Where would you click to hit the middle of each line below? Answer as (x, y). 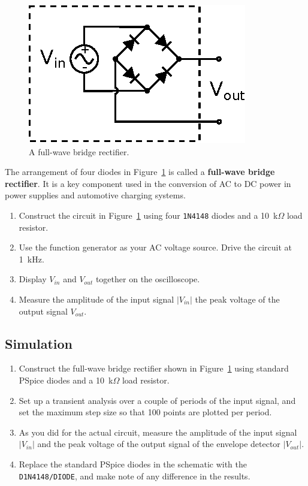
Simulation (39, 343)
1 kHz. (31, 259)
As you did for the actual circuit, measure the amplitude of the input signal (158, 432)
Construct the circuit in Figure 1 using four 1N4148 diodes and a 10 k (148, 215)
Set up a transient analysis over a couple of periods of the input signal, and (157, 400)
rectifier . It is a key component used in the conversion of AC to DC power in (148, 183)
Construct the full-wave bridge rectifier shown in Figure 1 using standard (154, 368)
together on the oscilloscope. (148, 279)
